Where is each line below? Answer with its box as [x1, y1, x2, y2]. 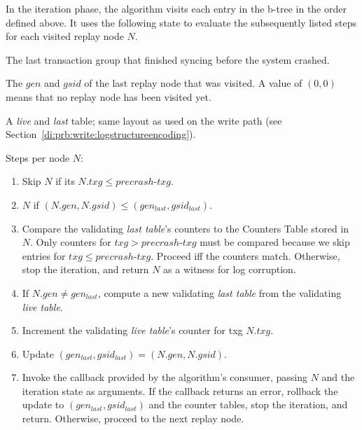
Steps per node [6, 150, 70, 165]
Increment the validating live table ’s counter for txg [22, 323, 243, 338]
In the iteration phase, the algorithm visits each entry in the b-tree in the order [6, 1, 347, 15]
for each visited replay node [6, 29, 124, 43]
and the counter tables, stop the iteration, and [148, 397, 348, 412]
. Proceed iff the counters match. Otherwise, [151, 248, 340, 263]
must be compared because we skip [200, 235, 350, 249]
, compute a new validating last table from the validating [97, 285, 342, 300]
